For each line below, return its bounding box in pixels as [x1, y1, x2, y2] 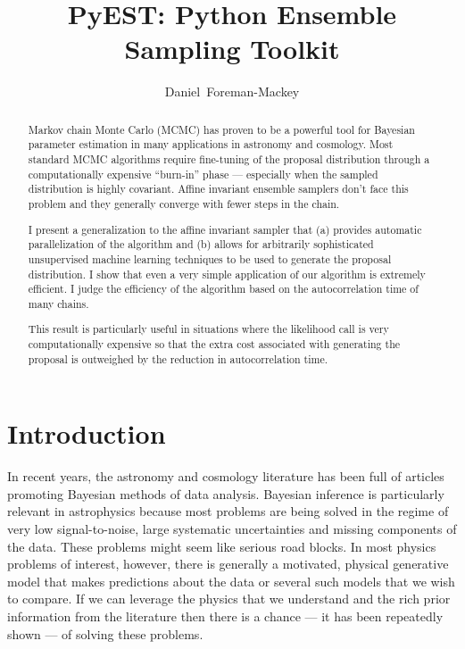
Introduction [7, 415, 166, 452]
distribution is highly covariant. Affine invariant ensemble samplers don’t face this [28, 181, 409, 196]
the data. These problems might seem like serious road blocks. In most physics [7, 537, 436, 555]
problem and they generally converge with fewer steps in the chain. [28, 196, 340, 211]
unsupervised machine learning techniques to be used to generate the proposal [28, 251, 392, 266]
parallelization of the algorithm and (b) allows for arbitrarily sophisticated [28, 237, 374, 252]
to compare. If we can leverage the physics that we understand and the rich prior [7, 589, 451, 608]
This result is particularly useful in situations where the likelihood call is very [28, 321, 389, 337]
